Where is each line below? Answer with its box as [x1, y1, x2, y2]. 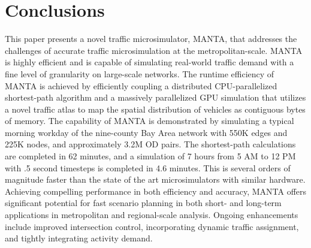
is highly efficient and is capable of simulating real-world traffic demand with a [5, 56, 294, 68]
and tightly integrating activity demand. [5, 232, 153, 244]
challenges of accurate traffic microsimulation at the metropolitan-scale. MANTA [5, 44, 303, 56]
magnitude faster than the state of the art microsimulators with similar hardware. [5, 173, 306, 186]
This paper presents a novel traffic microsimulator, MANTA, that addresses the [5, 32, 297, 45]
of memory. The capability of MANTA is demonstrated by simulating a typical [5, 114, 294, 127]
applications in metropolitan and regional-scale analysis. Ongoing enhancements [5, 208, 298, 221]
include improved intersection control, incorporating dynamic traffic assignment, [5, 220, 299, 232]
